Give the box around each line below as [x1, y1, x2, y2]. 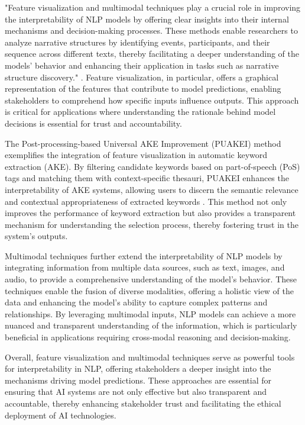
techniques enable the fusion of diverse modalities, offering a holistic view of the [5, 284, 294, 297]
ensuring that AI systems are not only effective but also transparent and [5, 385, 267, 398]
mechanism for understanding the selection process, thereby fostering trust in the [5, 218, 298, 230]
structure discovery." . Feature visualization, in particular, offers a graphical [5, 70, 279, 83]
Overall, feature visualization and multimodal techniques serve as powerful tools [5, 350, 295, 363]
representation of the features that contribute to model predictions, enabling [5, 82, 281, 95]
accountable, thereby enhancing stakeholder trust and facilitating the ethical [5, 397, 281, 409]
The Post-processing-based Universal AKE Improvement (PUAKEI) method [5, 137, 281, 149]
